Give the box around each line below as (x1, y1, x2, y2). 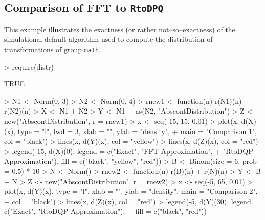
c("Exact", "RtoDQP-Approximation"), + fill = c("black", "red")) (4, 206, 207, 216)
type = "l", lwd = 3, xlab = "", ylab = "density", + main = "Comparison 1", (17, 125, 257, 136)
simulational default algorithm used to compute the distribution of (4, 34, 213, 45)
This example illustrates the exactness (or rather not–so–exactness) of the (4, 24, 235, 34)
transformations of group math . (4, 43, 101, 54)
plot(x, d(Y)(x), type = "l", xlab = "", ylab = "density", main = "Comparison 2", (4, 186, 258, 196)
